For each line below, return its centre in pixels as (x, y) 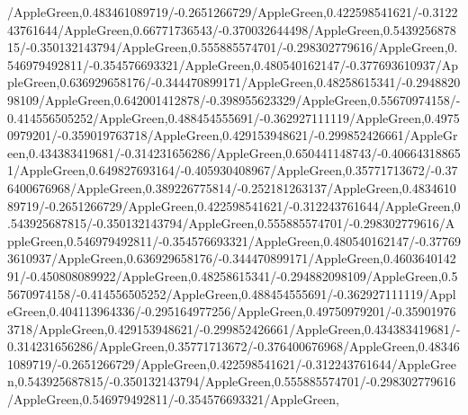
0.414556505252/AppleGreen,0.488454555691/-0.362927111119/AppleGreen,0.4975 (234, 117)
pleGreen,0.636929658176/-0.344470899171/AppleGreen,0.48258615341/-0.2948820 (234, 82)
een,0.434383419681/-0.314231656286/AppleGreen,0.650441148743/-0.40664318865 (234, 152)
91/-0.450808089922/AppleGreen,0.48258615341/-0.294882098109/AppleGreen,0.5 (233, 275)
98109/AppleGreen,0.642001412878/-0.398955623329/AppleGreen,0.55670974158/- (234, 99)
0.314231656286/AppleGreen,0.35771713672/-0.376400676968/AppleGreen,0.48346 (234, 346)
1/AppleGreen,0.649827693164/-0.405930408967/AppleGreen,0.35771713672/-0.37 (233, 170)
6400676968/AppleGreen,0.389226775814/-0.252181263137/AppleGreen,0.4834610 (232, 187)
